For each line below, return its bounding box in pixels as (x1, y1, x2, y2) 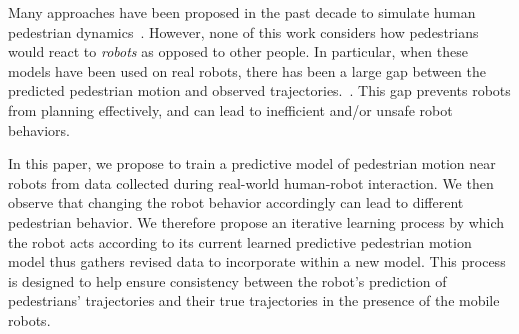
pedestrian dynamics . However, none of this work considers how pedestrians (8, 21, 479, 42)
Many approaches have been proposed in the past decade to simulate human (8, 2, 476, 22)
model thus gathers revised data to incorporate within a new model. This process (8, 251, 506, 272)
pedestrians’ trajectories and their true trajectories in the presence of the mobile (8, 290, 500, 311)
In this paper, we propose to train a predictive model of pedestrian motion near (8, 153, 496, 174)
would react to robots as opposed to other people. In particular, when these (8, 41, 468, 62)
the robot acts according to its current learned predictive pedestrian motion (8, 231, 472, 252)
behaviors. (8, 119, 70, 140)
